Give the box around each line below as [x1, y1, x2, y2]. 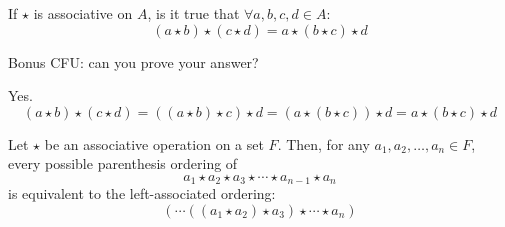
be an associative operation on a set [44, 133, 264, 154]
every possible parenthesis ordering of [8, 153, 238, 174]
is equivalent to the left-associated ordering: [8, 183, 276, 204]
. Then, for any [277, 133, 370, 154]
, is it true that [147, 3, 240, 23]
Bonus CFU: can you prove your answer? [8, 51, 259, 72]
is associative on [33, 3, 133, 23]
